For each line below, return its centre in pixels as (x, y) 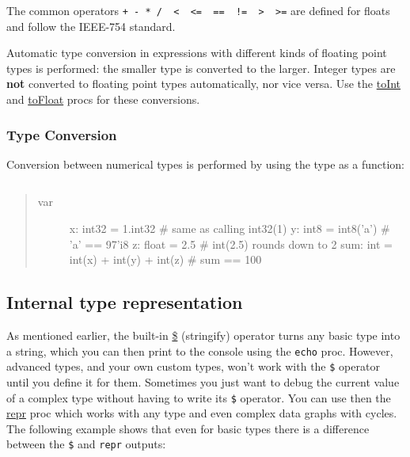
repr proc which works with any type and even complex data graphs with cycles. (202, 413)
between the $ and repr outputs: (86, 444)
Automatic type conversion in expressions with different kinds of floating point (197, 53)
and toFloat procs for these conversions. (103, 99)
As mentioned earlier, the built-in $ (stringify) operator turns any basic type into (203, 335)
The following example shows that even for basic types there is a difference (188, 428)
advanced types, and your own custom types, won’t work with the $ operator (193, 366)
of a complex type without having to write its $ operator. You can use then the (199, 397)
